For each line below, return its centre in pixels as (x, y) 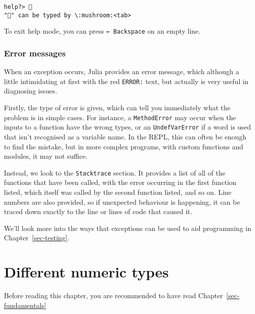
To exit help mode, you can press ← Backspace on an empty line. (102, 31)
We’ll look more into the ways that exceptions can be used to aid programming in (128, 228)
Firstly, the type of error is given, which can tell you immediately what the (117, 108)
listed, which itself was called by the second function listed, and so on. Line (118, 192)
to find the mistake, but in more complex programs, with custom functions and (124, 146)
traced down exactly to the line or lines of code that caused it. (98, 211)
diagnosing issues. (31, 91)
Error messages (35, 53)
